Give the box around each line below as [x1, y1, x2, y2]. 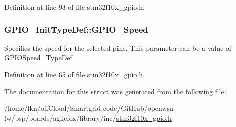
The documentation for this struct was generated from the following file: [4, 86, 226, 96]
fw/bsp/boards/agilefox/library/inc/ [4, 112, 116, 123]
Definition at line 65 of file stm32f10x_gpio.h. [4, 69, 145, 79]
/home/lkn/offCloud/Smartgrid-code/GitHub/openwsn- [4, 103, 176, 113]
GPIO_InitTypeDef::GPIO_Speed [4, 23, 148, 35]
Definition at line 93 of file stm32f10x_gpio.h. [4, 2, 145, 12]
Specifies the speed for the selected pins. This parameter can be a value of [4, 42, 232, 53]
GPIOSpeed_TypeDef [4, 52, 72, 63]
